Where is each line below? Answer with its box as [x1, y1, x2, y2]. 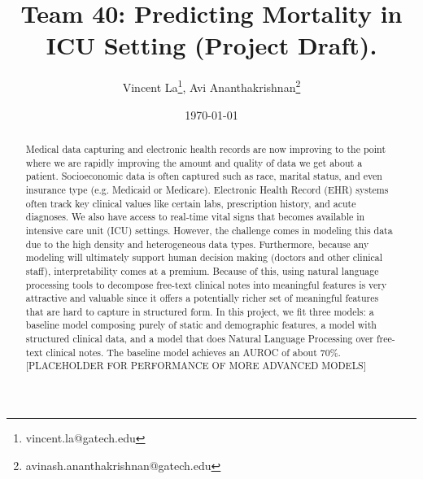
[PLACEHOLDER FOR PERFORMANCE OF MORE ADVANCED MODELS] [25, 359, 367, 372]
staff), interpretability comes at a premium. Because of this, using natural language [25, 263, 379, 277]
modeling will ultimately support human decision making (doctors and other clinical [25, 250, 383, 264]
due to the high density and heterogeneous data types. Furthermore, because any [25, 237, 369, 250]
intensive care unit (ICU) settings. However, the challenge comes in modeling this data [25, 223, 393, 237]
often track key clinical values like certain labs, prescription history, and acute [25, 196, 356, 210]
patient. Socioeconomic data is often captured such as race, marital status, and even [25, 169, 382, 183]
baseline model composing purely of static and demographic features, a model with [25, 318, 377, 332]
